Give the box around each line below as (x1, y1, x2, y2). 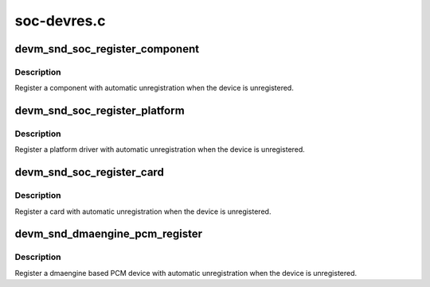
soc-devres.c (14, 12, 106, 29)
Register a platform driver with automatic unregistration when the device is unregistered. (14, 145, 306, 154)
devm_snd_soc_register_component (14, 42, 199, 56)
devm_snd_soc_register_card (14, 165, 165, 179)
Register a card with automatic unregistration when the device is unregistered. (14, 207, 272, 216)
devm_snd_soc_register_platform (14, 104, 185, 118)
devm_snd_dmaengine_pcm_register (14, 227, 203, 241)
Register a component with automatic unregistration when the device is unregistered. (14, 83, 294, 93)
